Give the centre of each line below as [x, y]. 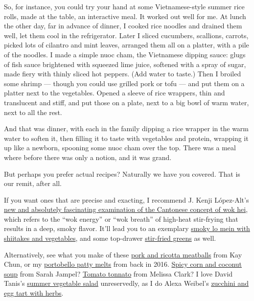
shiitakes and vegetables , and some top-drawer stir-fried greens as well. [110, 238]
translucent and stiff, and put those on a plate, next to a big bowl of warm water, [127, 102]
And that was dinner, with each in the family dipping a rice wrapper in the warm [127, 128]
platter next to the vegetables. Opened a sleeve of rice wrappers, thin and [115, 93]
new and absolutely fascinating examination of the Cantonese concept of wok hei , [126, 209]
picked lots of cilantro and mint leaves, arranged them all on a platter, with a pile [127, 45]
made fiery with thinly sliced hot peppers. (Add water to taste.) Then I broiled [123, 74]
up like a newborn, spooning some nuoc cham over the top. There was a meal [120, 148]
